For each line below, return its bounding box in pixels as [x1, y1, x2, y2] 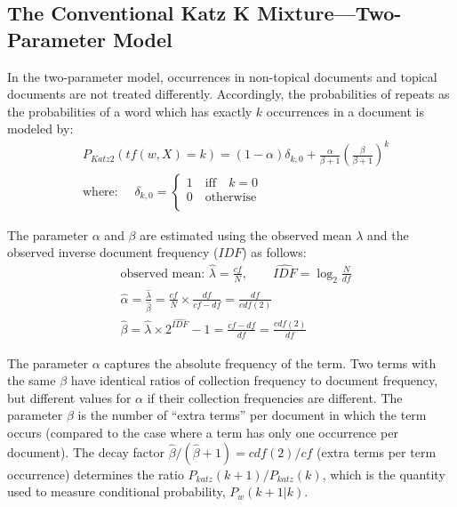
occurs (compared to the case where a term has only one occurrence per [7, 423, 398, 442]
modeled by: [7, 119, 74, 138]
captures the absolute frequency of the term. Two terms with [104, 353, 437, 372]
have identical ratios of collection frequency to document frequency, [70, 371, 438, 390]
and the [366, 225, 409, 244]
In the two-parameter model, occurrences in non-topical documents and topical [7, 67, 437, 85]
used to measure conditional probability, [7, 482, 226, 501]
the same [7, 371, 56, 390]
